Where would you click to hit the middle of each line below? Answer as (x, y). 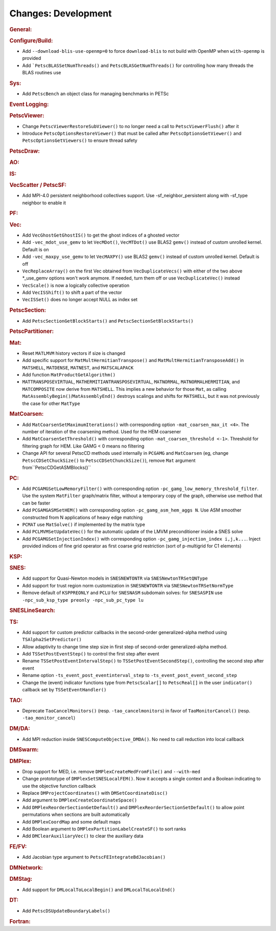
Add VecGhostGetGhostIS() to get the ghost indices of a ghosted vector (101, 235)
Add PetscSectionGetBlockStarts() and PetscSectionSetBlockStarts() (108, 321)
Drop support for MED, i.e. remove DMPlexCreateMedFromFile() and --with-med (111, 771)
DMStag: (21, 879)
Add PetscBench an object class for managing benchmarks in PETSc (96, 94)
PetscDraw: (25, 151)
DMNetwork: (26, 868)
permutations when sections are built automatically (76, 815)
